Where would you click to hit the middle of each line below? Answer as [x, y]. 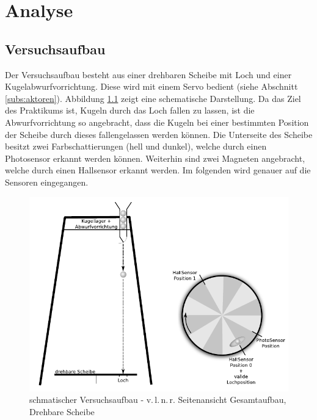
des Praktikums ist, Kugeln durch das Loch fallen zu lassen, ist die [130, 110]
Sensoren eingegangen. [47, 182]
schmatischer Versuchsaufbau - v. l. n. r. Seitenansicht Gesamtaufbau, [158, 400]
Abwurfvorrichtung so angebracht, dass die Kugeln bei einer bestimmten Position [157, 122]
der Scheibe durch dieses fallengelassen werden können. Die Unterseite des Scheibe [159, 134]
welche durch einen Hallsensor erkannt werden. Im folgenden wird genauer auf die [158, 170]
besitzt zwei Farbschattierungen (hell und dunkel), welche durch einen [136, 146]
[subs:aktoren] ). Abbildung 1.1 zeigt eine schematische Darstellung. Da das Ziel [153, 98]
